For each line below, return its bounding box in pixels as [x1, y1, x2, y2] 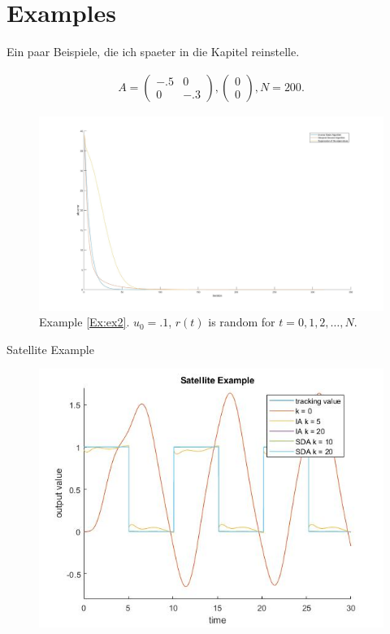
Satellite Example [6, 340, 94, 357]
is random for [208, 313, 275, 330]
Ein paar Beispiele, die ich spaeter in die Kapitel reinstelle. [6, 43, 300, 60]
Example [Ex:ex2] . [39, 313, 130, 330]
